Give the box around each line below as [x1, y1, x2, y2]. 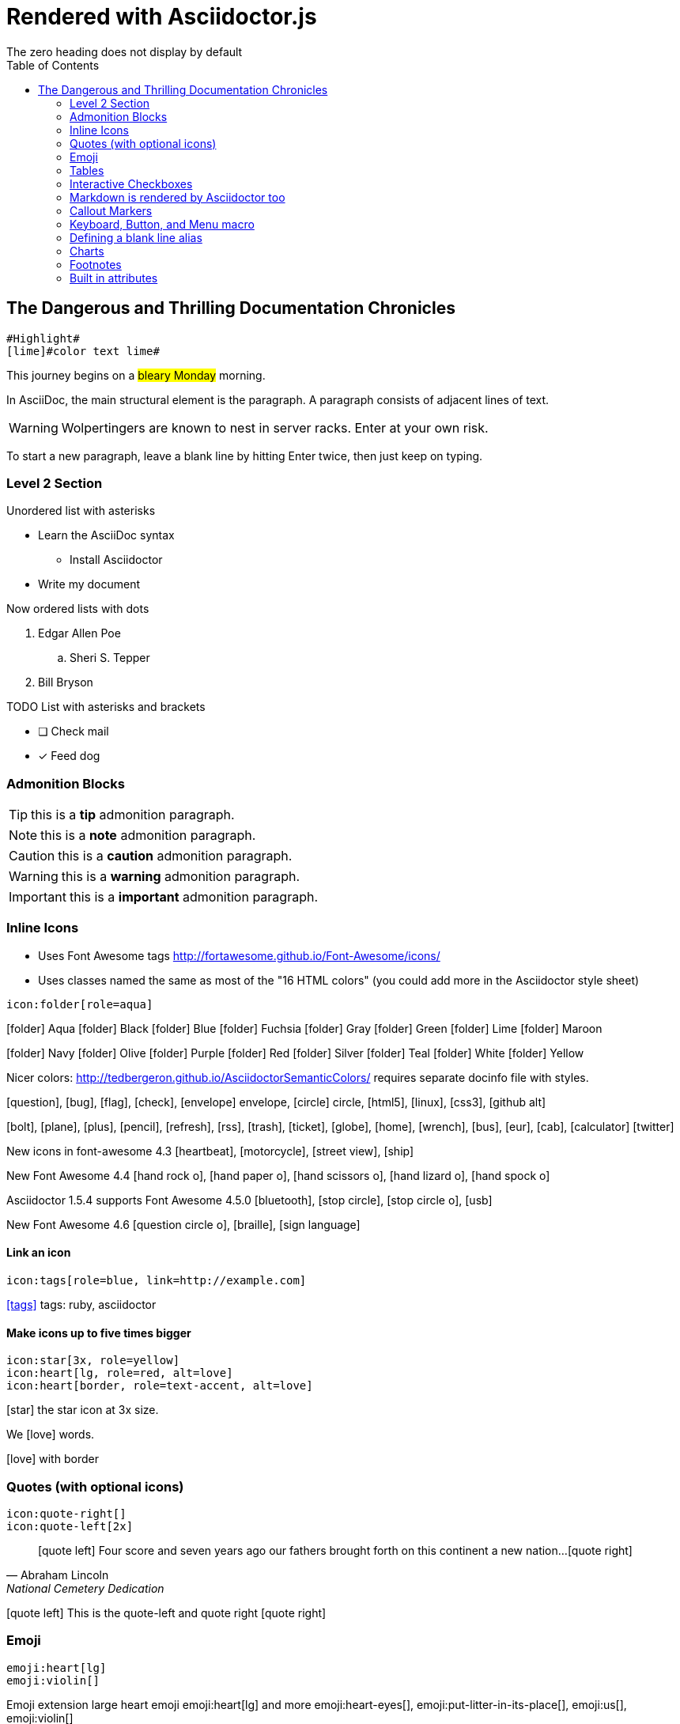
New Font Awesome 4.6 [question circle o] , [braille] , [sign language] [6, 1217, 361, 1231]
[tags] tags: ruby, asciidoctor [6, 1298, 157, 1312]
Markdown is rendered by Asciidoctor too [70, 190, 285, 204]
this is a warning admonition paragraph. [61, 868, 300, 885]
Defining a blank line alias [70, 230, 202, 244]
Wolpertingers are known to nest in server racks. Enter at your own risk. [61, 419, 489, 436]
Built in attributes [70, 270, 158, 285]
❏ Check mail [38, 724, 109, 739]
